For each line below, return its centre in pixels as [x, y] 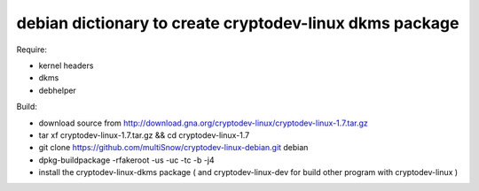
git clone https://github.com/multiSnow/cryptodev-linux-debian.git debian [173, 148]
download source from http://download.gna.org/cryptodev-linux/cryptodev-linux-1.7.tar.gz [203, 123]
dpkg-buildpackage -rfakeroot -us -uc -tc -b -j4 [126, 160]
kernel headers [66, 65]
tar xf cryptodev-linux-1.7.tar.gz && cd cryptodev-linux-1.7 [144, 135]
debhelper [58, 90]
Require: [32, 50]
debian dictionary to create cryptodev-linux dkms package [238, 23]
